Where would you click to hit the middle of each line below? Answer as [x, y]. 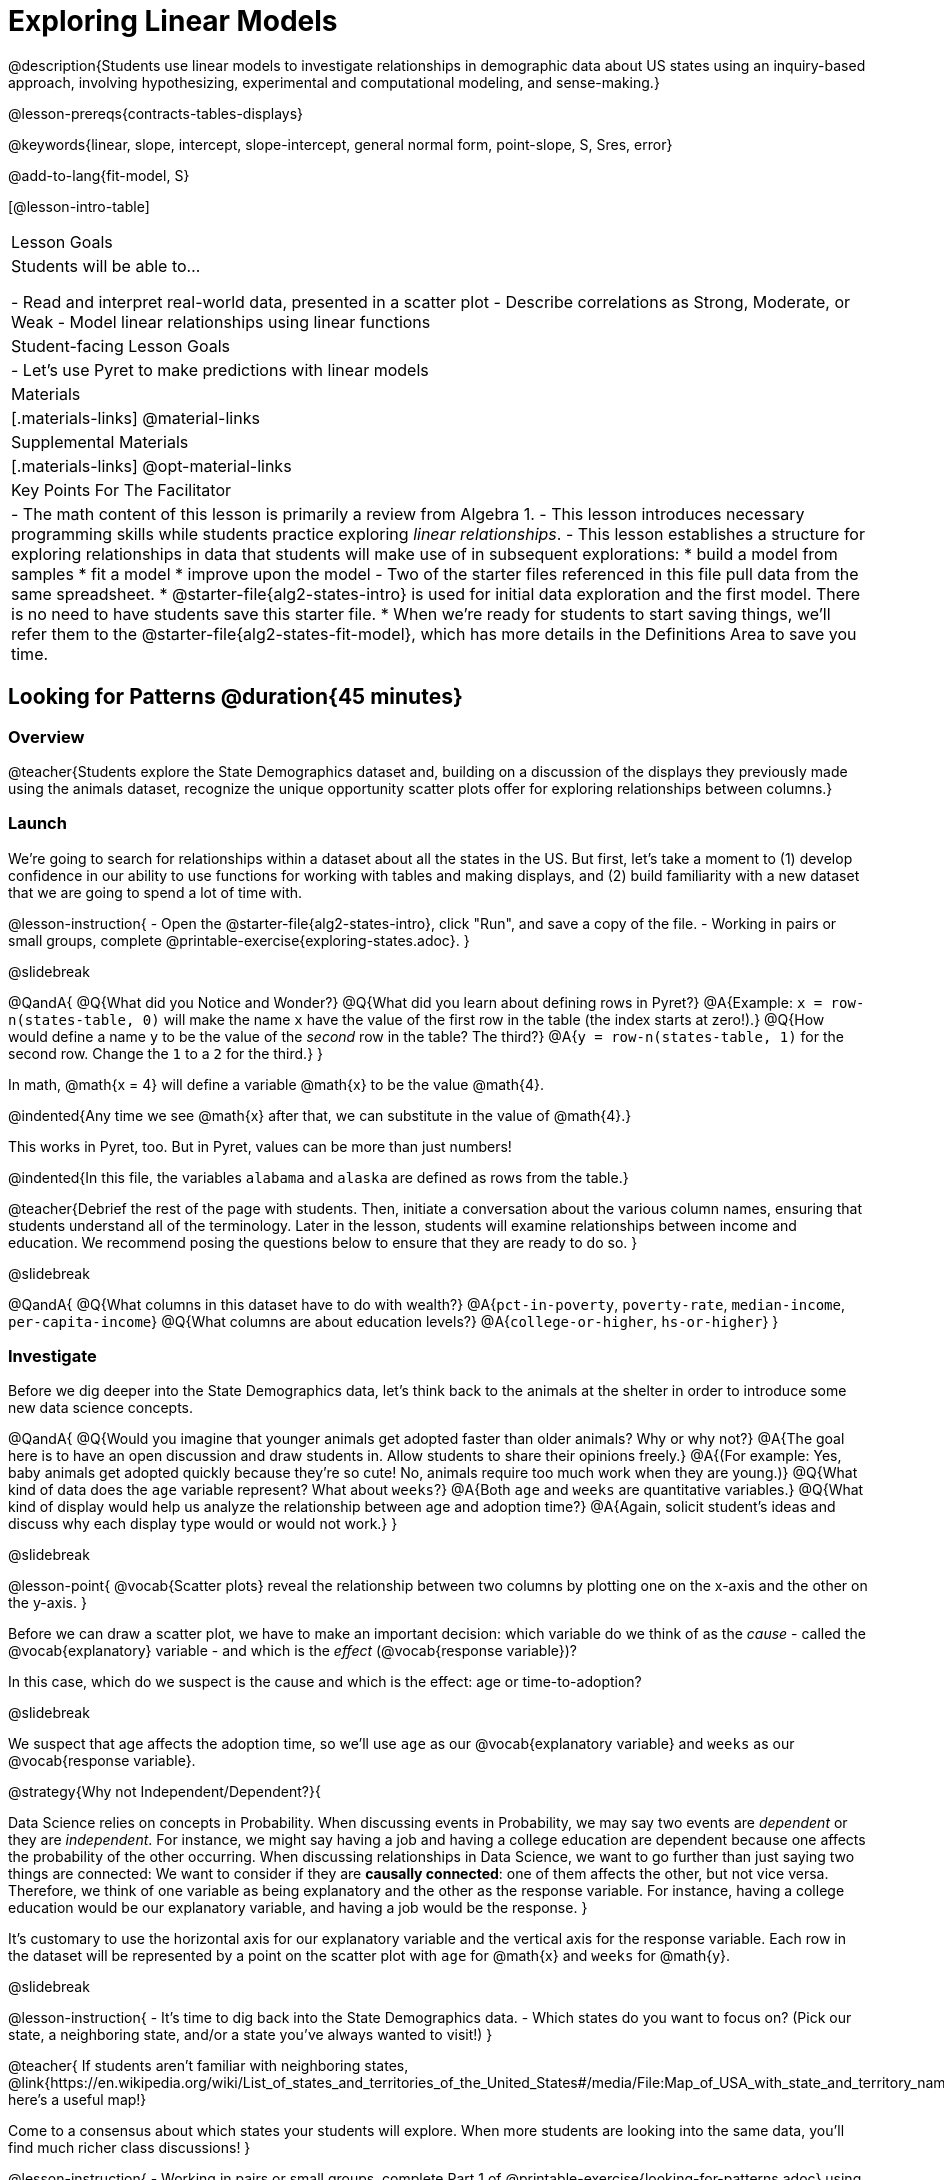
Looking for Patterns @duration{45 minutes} [235, 697]
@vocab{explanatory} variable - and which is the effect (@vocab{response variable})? [293, 1651]
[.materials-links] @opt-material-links [151, 465]
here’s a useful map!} [77, 2100]
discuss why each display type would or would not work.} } [203, 1524]
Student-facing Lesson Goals [121, 345]
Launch [37, 823]
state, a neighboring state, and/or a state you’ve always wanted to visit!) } [250, 2035]
